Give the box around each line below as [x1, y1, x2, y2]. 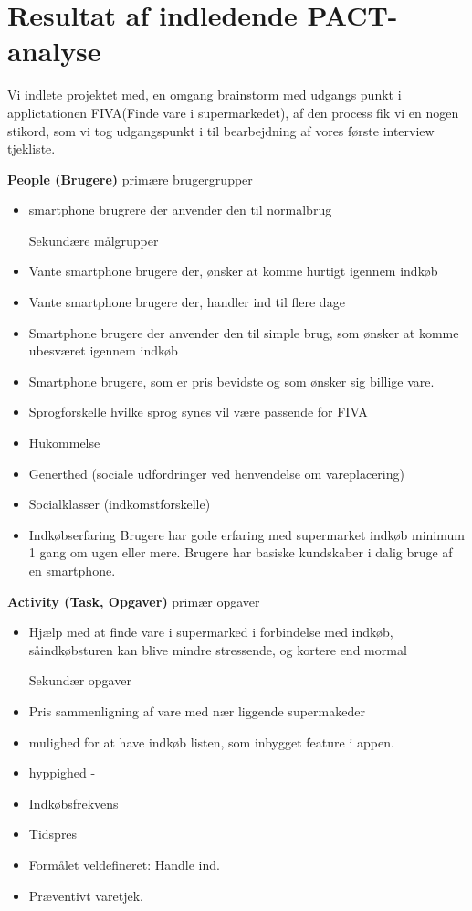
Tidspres [28, 824, 78, 843]
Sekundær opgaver [28, 671, 131, 690]
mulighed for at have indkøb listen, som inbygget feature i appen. [28, 732, 394, 751]
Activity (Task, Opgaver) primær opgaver [7, 591, 260, 610]
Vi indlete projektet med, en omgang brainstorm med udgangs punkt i [7, 85, 402, 104]
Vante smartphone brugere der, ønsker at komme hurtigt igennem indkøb [28, 261, 438, 281]
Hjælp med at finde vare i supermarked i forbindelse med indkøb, [28, 622, 393, 641]
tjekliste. [7, 139, 56, 158]
